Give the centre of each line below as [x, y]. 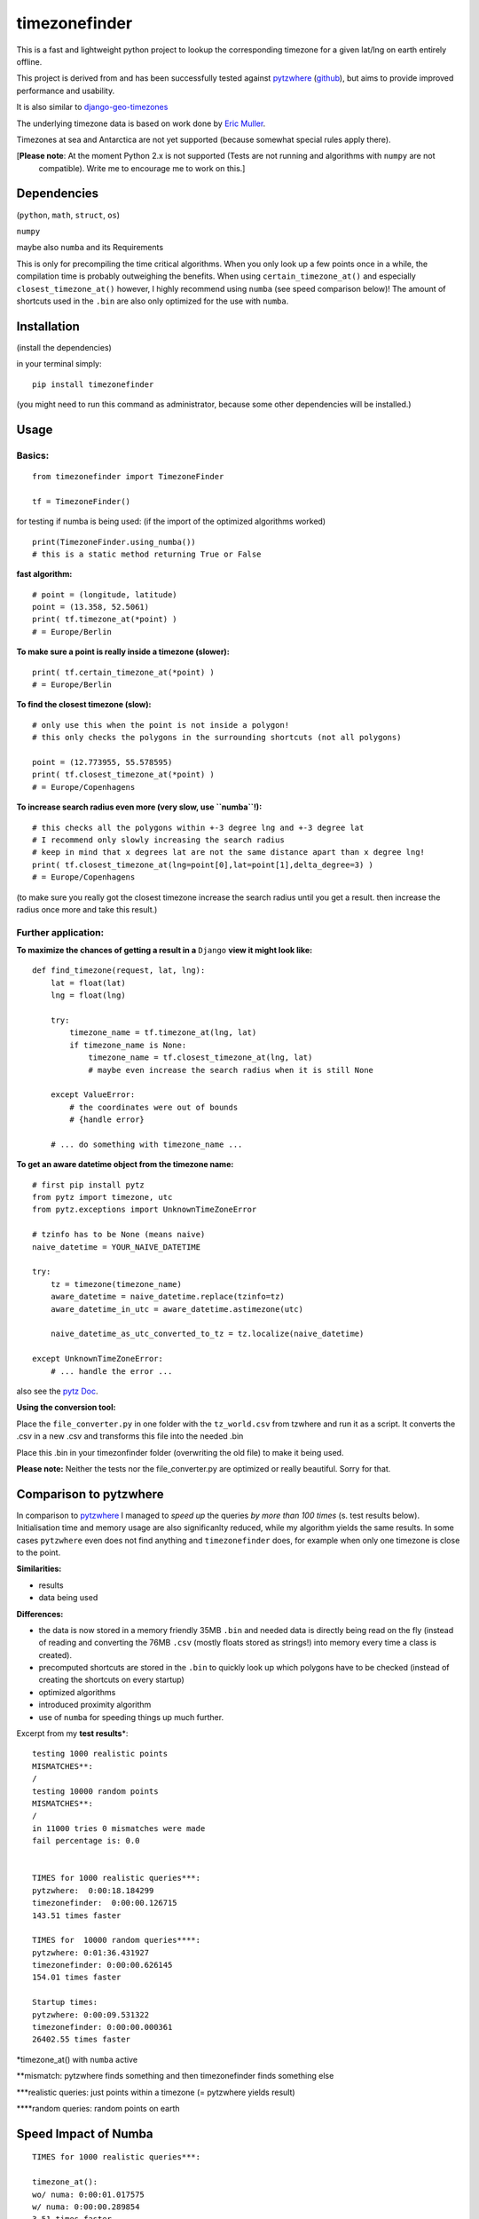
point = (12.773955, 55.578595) [102, 762]
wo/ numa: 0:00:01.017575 [89, 2194]
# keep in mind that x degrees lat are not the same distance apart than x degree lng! [229, 853]
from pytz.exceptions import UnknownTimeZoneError [145, 1210]
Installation [48, 326]
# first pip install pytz [89, 1185]
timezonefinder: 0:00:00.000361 [102, 2027]
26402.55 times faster [82, 2040]
